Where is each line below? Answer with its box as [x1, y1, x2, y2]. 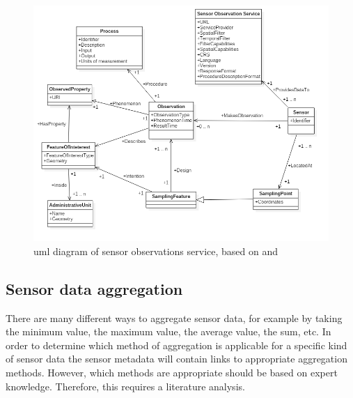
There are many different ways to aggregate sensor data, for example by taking [6, 310, 343, 325]
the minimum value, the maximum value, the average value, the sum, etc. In [6, 324, 331, 339]
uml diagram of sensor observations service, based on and [33, 243, 279, 258]
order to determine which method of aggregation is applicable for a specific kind [6, 337, 347, 352]
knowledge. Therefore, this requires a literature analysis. [6, 378, 245, 393]
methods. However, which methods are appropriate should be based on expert [6, 365, 338, 379]
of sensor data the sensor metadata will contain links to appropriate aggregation [6, 351, 347, 366]
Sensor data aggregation [6, 277, 183, 299]
